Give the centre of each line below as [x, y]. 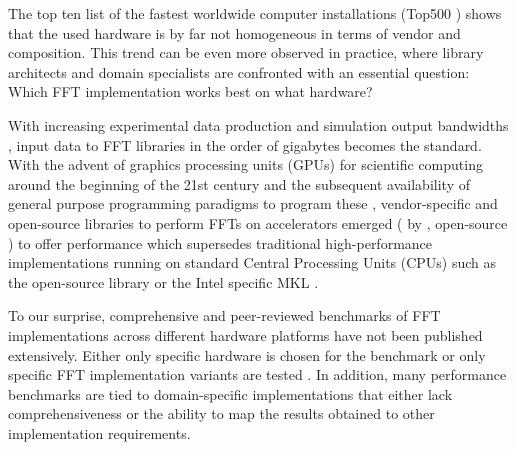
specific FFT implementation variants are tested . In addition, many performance [257, 374]
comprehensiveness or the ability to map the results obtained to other [221, 413]
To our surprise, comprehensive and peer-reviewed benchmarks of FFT [224, 315]
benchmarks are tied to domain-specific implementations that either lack [230, 393]
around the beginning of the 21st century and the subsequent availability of [239, 183]
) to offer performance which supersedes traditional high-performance [220, 242]
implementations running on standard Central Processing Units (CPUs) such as [252, 262]
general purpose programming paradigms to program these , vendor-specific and [253, 203]
